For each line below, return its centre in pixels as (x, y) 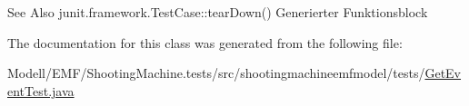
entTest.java (41, 90)
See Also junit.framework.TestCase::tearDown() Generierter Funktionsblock (218, 12)
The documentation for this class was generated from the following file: (205, 42)
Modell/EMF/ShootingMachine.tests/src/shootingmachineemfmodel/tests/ (216, 73)
